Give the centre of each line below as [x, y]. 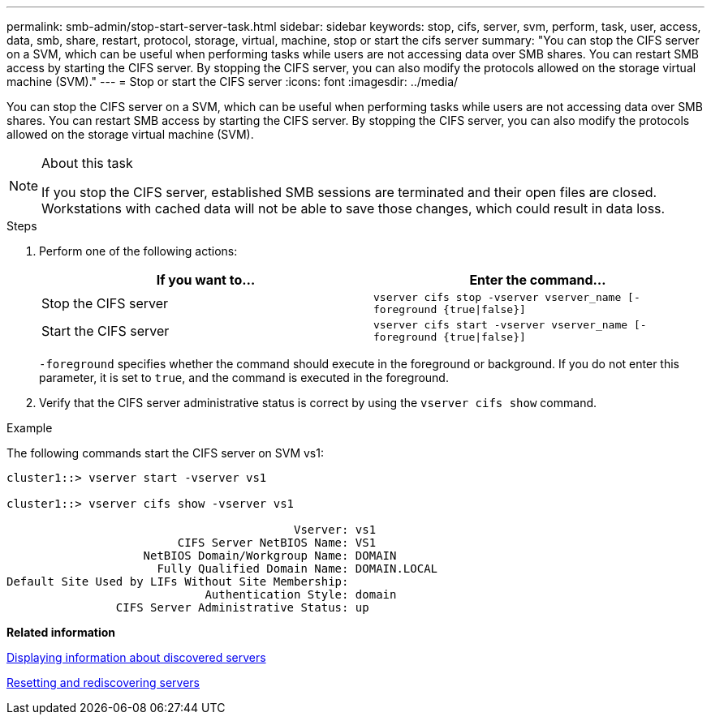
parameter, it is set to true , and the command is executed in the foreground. [244, 378]
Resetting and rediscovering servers [103, 682]
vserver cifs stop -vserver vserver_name [498, 297]
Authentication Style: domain [301, 594]
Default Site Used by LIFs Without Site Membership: [178, 582]
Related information [61, 632]
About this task [87, 163]
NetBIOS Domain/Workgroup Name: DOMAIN [270, 556]
